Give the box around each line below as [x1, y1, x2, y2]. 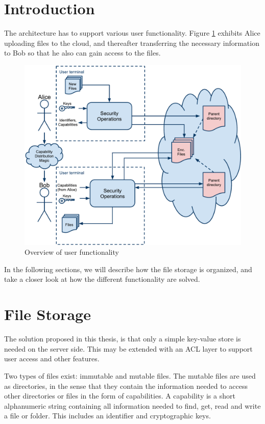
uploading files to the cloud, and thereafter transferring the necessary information [4, 37, 259, 48]
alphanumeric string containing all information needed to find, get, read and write [4, 400, 261, 411]
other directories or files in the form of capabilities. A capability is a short [4, 390, 235, 401]
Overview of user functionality [25, 247, 119, 257]
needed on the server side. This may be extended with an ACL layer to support [4, 343, 253, 354]
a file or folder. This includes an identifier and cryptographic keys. [4, 410, 211, 421]
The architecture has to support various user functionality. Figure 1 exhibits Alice [4, 28, 260, 38]
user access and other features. [4, 353, 100, 364]
